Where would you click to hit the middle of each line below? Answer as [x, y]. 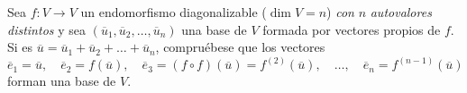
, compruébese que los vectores [240, 47]
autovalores [401, 12]
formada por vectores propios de [352, 29]
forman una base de [62, 81]
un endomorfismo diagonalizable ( [174, 12]
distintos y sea [46, 29]
